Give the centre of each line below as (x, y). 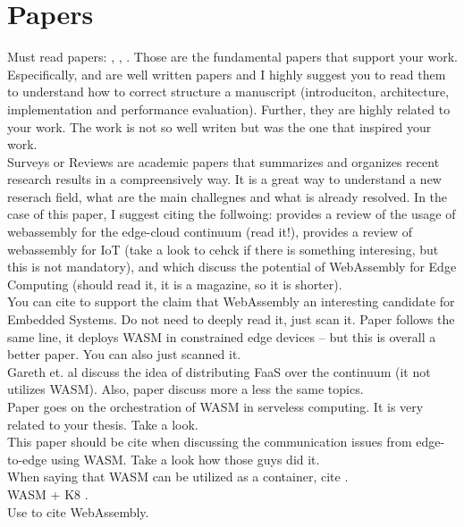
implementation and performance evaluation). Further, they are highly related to (229, 109)
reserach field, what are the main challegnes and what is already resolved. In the (228, 196)
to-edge (27, 459)
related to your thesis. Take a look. (103, 424)
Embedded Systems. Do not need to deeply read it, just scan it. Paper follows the (231, 319)
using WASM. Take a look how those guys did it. (185, 459)
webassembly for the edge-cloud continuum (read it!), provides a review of (210, 232)
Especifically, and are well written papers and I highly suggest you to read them (227, 74)
